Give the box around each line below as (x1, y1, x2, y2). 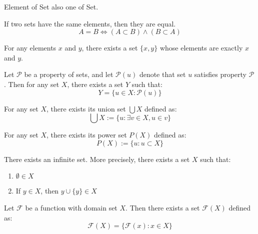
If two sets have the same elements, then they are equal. (4, 18, 176, 28)
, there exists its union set (46, 103, 126, 113)
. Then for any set (4, 78, 59, 89)
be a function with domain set (25, 202, 117, 212)
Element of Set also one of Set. (4, 1, 98, 11)
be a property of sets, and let (24, 69, 113, 79)
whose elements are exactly (159, 42, 243, 53)
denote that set (139, 69, 186, 79)
